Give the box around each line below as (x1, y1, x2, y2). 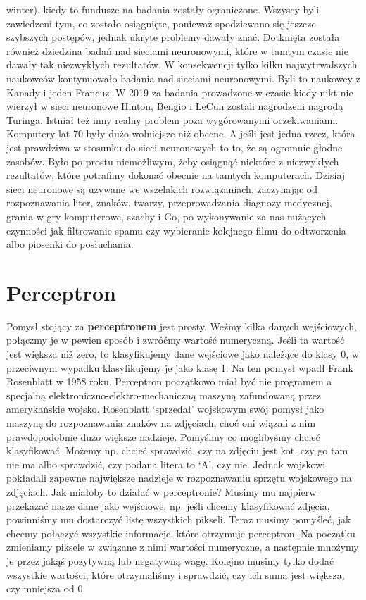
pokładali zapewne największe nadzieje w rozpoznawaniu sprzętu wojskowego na (6, 470, 352, 485)
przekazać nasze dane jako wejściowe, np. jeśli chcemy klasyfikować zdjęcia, (6, 498, 330, 513)
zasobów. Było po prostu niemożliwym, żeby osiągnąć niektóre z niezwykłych (6, 154, 339, 168)
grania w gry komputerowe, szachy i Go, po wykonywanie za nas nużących (6, 208, 327, 223)
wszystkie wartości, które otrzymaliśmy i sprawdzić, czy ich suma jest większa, (6, 567, 345, 582)
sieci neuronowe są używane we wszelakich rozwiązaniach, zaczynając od (6, 181, 318, 196)
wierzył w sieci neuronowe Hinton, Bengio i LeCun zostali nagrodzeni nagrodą (6, 99, 343, 113)
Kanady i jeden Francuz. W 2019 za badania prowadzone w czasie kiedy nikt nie (6, 85, 353, 99)
